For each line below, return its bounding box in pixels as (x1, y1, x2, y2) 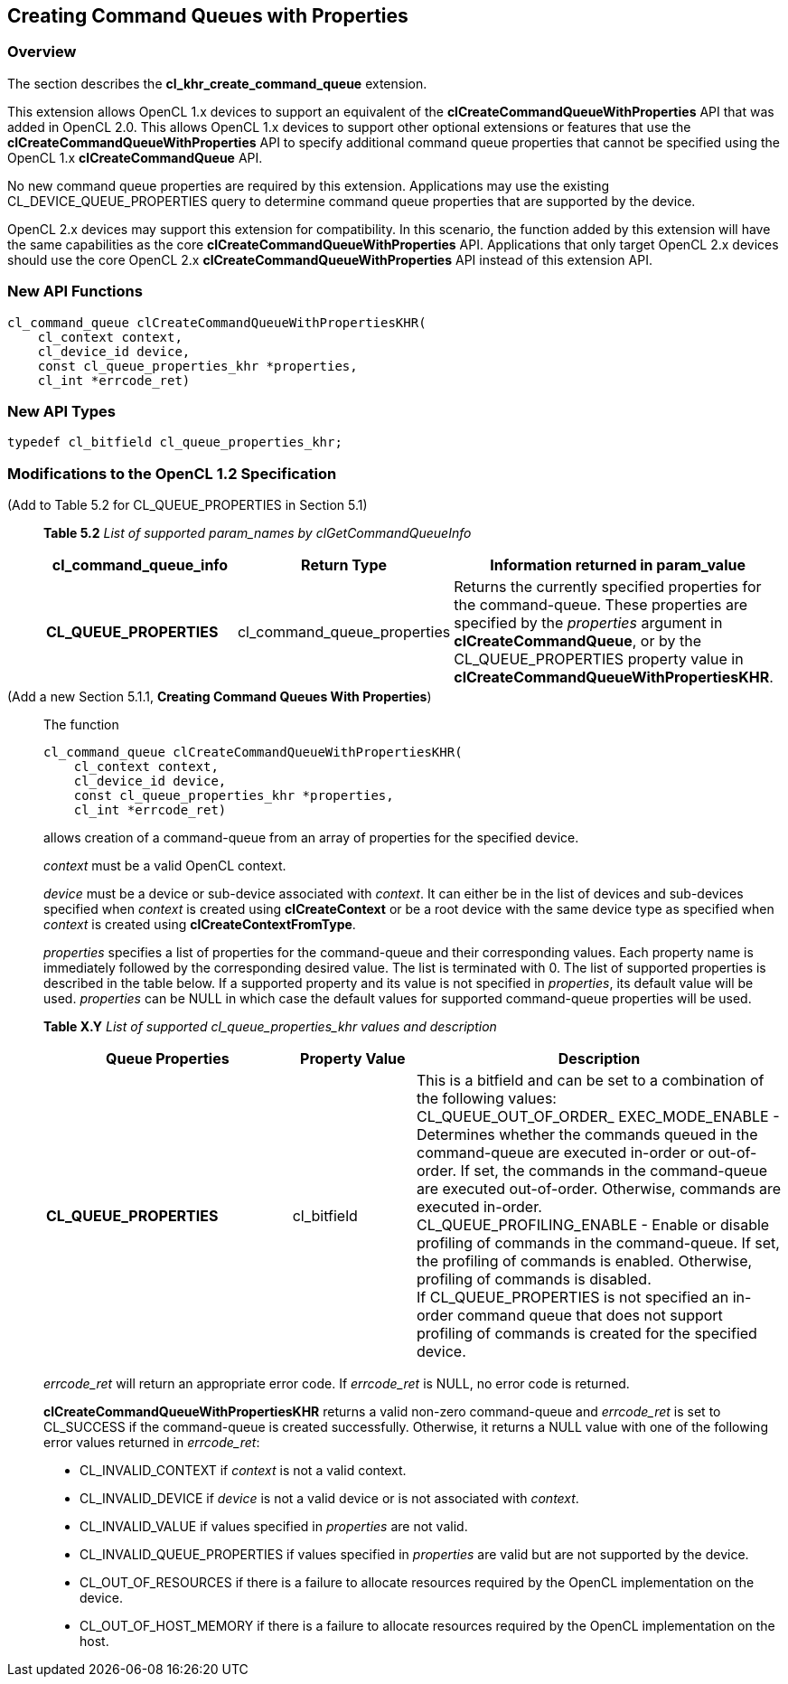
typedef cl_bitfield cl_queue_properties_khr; (7, 435, 342, 450)
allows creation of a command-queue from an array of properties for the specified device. (43, 830, 579, 846)
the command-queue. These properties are (454, 596, 747, 615)
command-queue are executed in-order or (416, 1143, 705, 1162)
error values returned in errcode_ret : (43, 1435, 260, 1451)
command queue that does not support (456, 1306, 723, 1325)
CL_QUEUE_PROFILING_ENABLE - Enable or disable (416, 1216, 770, 1235)
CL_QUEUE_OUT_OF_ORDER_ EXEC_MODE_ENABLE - (416, 1107, 780, 1126)
